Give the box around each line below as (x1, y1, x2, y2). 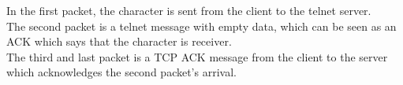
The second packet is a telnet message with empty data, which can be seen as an (6, 17, 397, 34)
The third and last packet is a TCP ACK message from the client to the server (6, 48, 388, 65)
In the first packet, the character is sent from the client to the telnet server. (6, 2, 371, 18)
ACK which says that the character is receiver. (6, 33, 232, 50)
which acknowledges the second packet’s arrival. (6, 64, 237, 80)
